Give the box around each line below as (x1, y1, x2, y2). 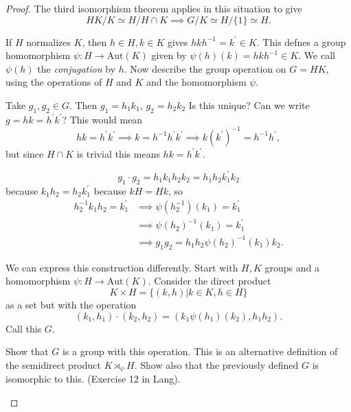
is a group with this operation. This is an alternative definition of (62, 344, 338, 359)
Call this (5, 321, 42, 335)
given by (151, 48, 187, 62)
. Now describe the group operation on (124, 61, 286, 75)
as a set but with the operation (5, 297, 137, 311)
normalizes (26, 34, 71, 49)
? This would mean (62, 112, 143, 126)
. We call (298, 48, 335, 62)
